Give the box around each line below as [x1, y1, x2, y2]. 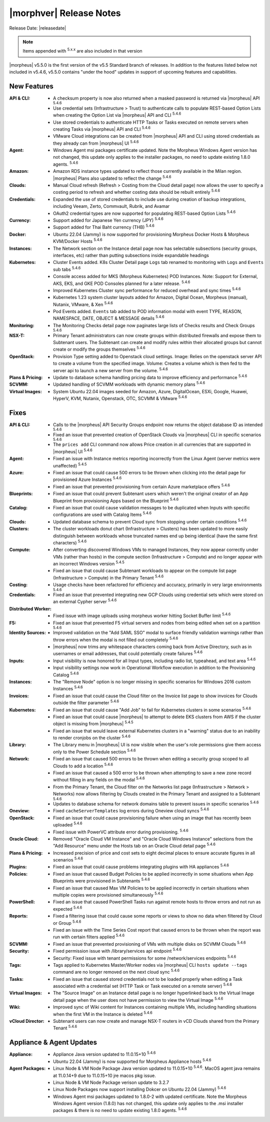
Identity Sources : [9, 630, 46, 636]
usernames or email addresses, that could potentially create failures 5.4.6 [53, 650, 203, 657]
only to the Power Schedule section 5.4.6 [53, 748, 136, 755]
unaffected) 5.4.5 [53, 461, 87, 468]
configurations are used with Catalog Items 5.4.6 [53, 511, 152, 518]
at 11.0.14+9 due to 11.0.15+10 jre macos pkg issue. [53, 1072, 156, 1078]
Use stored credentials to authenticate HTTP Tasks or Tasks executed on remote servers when [53, 119, 248, 125]
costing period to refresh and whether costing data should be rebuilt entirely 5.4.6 [53, 188, 220, 195]
